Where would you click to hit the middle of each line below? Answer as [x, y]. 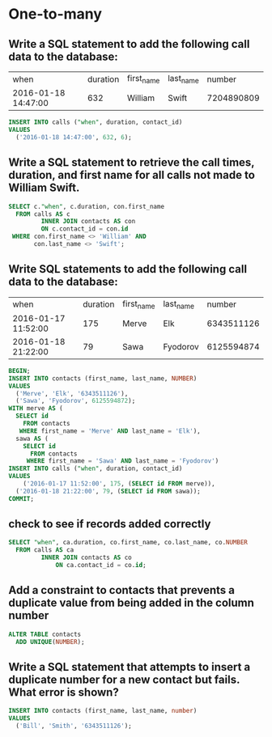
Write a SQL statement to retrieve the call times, [132, 163]
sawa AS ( [32, 438]
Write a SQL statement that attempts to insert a [130, 667]
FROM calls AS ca [45, 550]
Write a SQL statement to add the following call [129, 44]
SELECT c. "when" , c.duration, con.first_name [86, 206]
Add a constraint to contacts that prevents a [122, 590]
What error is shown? [64, 692]
